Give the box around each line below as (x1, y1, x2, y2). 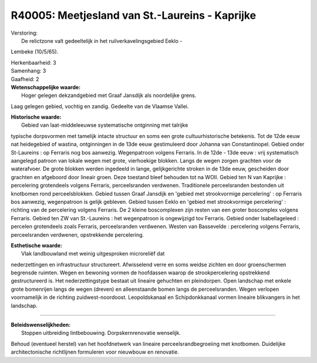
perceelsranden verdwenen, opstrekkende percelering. (11, 231, 144, 238)
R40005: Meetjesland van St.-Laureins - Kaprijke (11, 9, 257, 22)
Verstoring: (11, 29, 38, 36)
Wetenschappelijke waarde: (11, 83, 81, 90)
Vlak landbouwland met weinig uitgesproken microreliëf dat (21, 250, 165, 257)
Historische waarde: (11, 113, 62, 120)
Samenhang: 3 (11, 68, 46, 75)
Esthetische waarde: (11, 241, 63, 249)
